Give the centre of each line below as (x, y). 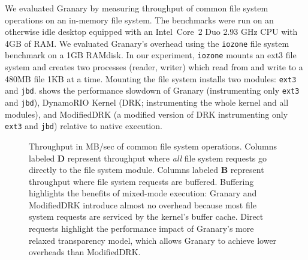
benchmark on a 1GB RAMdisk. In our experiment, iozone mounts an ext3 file (151, 55)
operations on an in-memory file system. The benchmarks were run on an (139, 20)
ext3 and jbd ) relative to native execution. (84, 126)
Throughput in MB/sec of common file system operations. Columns (153, 146)
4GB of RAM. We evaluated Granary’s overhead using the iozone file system (147, 43)
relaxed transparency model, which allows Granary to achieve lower (153, 240)
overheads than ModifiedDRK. (85, 252)
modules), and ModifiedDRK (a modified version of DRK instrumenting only (147, 114)
